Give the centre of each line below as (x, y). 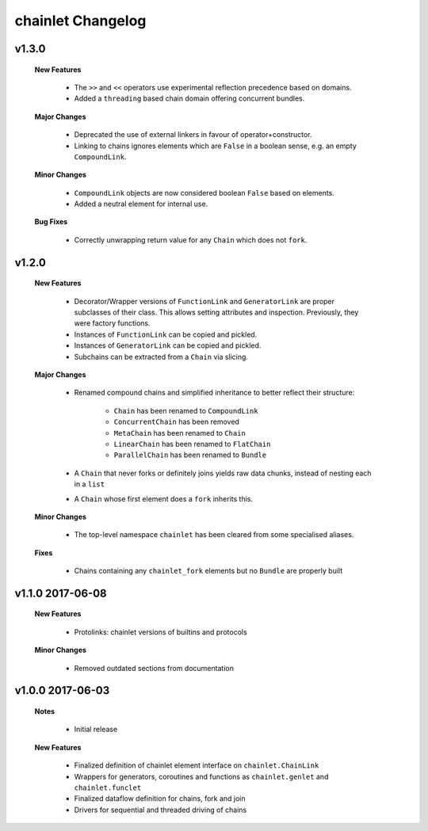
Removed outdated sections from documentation (154, 668)
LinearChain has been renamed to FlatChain (192, 444)
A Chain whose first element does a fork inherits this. (164, 498)
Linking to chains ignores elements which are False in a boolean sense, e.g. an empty (215, 146)
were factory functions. (112, 323)
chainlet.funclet (108, 788)
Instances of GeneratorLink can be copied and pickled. (168, 345)
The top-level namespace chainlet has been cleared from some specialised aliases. (214, 535)
